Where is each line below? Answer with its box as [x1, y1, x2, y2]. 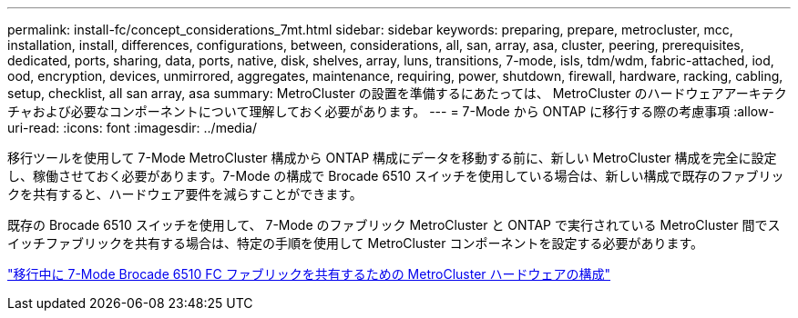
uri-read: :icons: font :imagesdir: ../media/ [7, 120, 257, 135]
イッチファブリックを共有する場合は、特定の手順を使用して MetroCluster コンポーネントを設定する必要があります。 [7, 235, 704, 251]
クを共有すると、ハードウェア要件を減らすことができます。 [7, 186, 363, 202]
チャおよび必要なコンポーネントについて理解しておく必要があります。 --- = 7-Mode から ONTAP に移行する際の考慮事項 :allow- [7, 104, 774, 119]
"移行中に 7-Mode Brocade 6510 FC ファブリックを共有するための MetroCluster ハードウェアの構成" [7, 266, 611, 282]
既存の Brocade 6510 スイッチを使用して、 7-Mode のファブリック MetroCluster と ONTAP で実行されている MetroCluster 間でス [7, 217, 781, 233]
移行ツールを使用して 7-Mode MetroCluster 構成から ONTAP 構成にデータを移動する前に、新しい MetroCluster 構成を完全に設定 [7, 150, 777, 165]
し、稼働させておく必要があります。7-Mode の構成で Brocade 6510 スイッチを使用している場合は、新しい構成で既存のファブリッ [7, 168, 784, 184]
